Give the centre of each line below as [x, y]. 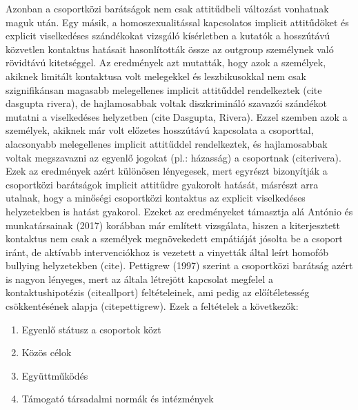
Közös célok [47, 352]
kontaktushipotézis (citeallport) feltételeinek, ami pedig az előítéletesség [158, 292]
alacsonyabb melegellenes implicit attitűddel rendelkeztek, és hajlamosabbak [167, 143]
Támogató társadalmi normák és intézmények [118, 399]
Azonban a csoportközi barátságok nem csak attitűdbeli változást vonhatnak [167, 8]
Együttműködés [55, 375]
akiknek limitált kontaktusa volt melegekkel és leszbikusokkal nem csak [156, 76]
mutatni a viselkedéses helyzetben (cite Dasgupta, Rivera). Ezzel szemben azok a [177, 116]
